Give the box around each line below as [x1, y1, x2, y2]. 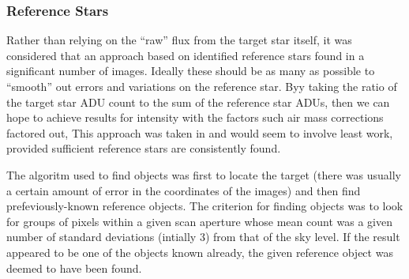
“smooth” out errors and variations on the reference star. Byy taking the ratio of [6, 78, 397, 94]
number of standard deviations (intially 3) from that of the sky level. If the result [6, 228, 400, 245]
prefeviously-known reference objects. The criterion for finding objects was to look [6, 198, 403, 214]
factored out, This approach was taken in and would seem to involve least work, [6, 124, 393, 141]
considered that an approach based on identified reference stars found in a [6, 47, 365, 63]
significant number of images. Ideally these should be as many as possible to [6, 62, 375, 79]
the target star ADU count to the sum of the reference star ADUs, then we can [6, 93, 390, 110]
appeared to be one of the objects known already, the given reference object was [6, 243, 393, 260]
